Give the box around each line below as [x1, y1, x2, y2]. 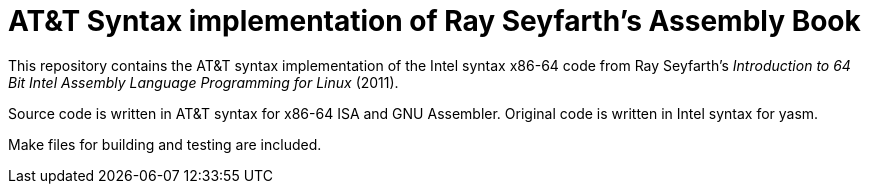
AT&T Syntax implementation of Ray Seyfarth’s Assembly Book [8, 4, 861, 38]
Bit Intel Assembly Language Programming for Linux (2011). [8, 73, 399, 91]
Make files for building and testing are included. [8, 135, 322, 153]
